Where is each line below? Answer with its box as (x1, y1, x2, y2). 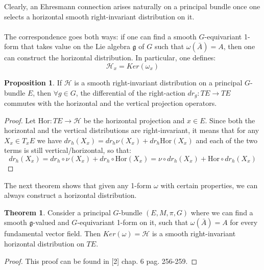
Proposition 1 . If (4, 77, 62, 87)
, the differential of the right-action (76, 87, 185, 98)
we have (37, 134, 62, 145)
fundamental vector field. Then (4, 228, 101, 239)
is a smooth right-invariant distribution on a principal (74, 77, 243, 87)
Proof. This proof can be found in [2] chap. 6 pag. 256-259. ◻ (4, 255, 198, 266)
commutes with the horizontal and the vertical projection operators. (4, 98, 217, 108)
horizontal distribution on (4, 238, 84, 249)
